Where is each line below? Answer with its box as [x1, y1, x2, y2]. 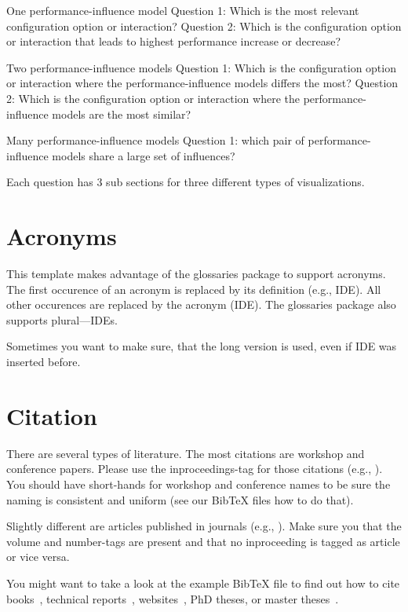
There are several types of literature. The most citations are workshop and [6, 445, 365, 461]
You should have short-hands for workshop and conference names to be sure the [6, 475, 391, 492]
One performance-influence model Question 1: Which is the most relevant [6, 2, 359, 18]
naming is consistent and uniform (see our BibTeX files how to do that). [6, 491, 354, 508]
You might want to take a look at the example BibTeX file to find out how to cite [6, 574, 400, 591]
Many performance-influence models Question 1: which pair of [6, 132, 304, 148]
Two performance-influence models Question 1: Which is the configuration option [6, 59, 396, 75]
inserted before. [6, 354, 81, 370]
